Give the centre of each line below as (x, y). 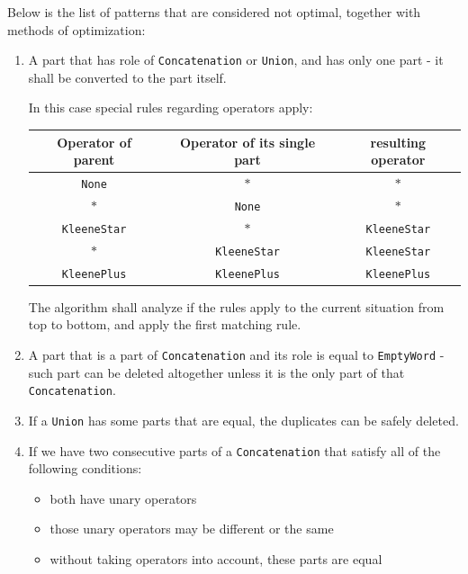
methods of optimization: (76, 29)
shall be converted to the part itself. (127, 77)
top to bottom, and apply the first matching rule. (165, 324)
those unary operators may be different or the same (192, 529)
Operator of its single (247, 142)
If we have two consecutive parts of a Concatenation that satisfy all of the (234, 450)
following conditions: (85, 468)
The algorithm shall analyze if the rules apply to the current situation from (236, 306)
